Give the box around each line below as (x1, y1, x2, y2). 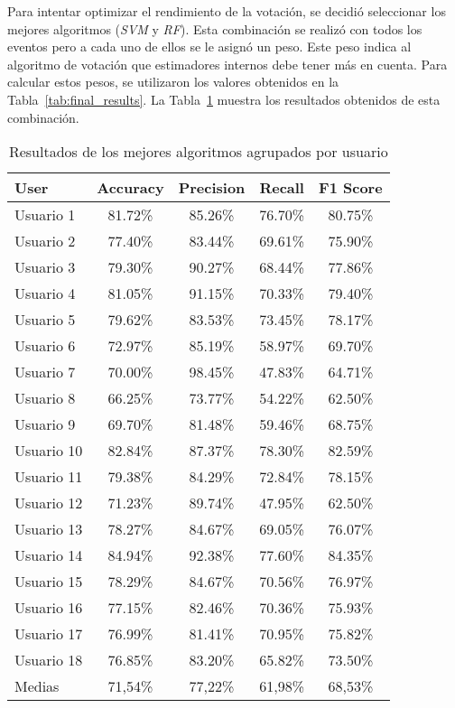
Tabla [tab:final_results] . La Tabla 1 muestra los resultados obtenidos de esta (7, 89, 441, 108)
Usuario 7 (14, 361, 76, 383)
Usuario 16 (14, 597, 83, 619)
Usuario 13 (14, 518, 83, 540)
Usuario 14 (14, 545, 83, 566)
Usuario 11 (14, 466, 83, 488)
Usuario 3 (14, 256, 76, 278)
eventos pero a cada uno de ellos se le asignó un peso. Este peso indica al (7, 37, 412, 56)
